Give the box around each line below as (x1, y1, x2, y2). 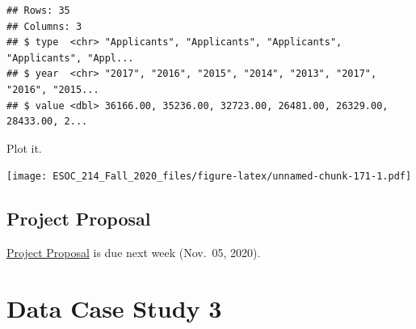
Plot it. (6, 139, 42, 156)
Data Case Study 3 (6, 291, 222, 324)
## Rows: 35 (6, 5, 70, 16)
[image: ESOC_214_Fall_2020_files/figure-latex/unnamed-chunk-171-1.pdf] (6, 171, 412, 183)
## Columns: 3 (6, 20, 82, 32)
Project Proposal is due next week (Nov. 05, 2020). (6, 244, 261, 261)
